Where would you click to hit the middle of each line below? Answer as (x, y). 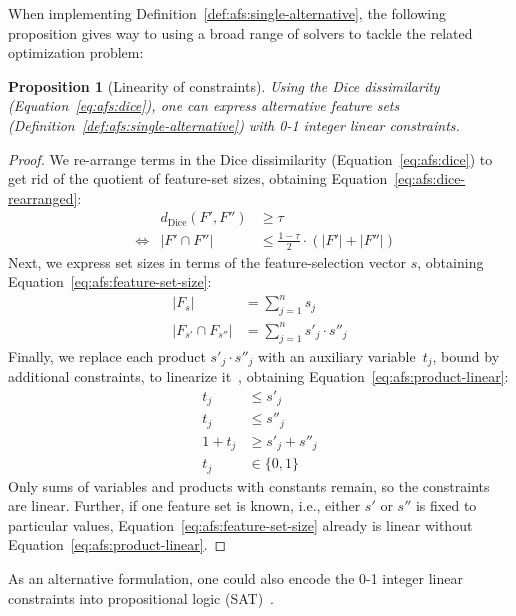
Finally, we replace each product (107, 355)
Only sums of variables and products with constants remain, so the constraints (249, 485)
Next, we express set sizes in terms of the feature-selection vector (207, 261)
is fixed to (446, 505)
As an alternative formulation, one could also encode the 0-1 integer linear (235, 577)
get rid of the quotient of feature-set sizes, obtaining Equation (198, 178)
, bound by (466, 355)
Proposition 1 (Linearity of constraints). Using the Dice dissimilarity (224, 85)
